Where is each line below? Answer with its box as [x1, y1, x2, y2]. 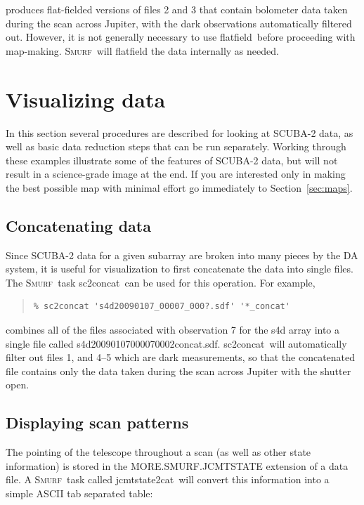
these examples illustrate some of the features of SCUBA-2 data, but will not [6, 152, 338, 167]
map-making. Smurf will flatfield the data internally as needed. [6, 43, 279, 58]
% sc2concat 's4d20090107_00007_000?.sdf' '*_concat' [33, 301, 290, 312]
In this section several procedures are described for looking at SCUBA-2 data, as [6, 125, 353, 140]
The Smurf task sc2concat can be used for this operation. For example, [6, 275, 316, 289]
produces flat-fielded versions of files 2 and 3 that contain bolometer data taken [6, 2, 348, 16]
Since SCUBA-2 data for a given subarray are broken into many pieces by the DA [6, 247, 358, 262]
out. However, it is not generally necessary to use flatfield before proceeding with [6, 29, 356, 44]
